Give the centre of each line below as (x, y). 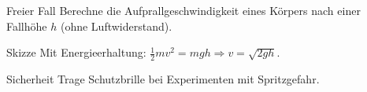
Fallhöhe (27, 26)
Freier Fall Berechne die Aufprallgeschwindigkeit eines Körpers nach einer (183, 10)
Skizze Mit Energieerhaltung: (76, 52)
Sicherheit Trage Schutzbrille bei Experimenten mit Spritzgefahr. (163, 79)
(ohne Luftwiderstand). (116, 26)
